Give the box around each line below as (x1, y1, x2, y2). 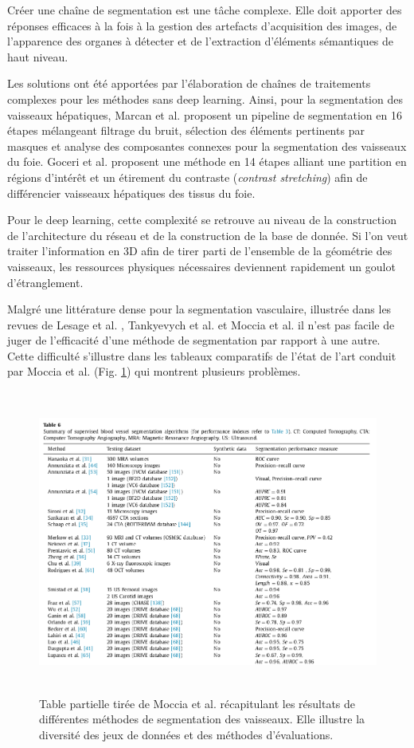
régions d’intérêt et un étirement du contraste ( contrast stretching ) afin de (7, 168, 368, 185)
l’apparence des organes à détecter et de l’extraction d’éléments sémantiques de (7, 33, 394, 49)
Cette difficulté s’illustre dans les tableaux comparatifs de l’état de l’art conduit (7, 347, 396, 364)
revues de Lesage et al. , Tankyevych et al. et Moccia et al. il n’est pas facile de (7, 316, 395, 333)
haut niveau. (7, 48, 68, 65)
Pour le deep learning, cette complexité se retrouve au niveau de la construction (7, 211, 396, 228)
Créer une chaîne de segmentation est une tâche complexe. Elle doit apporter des (7, 2, 402, 18)
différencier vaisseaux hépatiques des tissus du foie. (7, 184, 256, 201)
